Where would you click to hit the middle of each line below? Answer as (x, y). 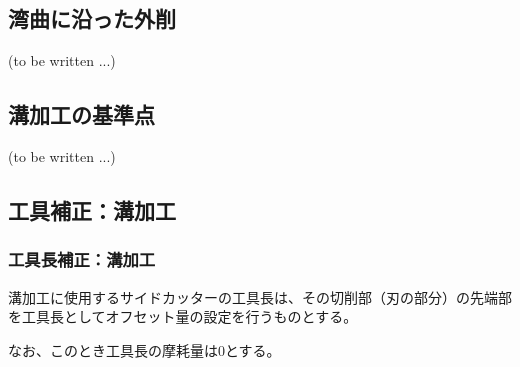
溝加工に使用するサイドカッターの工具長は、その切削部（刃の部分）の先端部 (260, 296)
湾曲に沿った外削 (92, 18)
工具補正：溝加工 (92, 209)
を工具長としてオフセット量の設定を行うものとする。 (183, 316)
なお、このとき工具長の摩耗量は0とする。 (144, 349)
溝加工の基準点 (81, 114)
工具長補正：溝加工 (82, 259)
